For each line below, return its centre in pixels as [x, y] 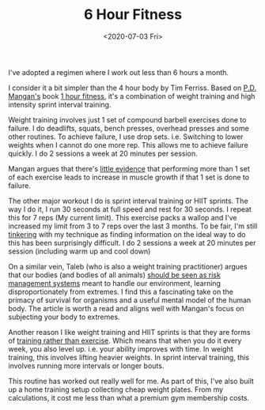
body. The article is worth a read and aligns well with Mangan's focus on [126, 308]
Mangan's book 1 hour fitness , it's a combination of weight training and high [132, 96]
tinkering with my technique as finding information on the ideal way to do [127, 234]
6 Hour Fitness [133, 15]
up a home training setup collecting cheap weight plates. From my [116, 389]
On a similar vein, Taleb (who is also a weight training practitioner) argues [128, 266]
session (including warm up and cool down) [79, 251]
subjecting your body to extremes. [64, 317]
